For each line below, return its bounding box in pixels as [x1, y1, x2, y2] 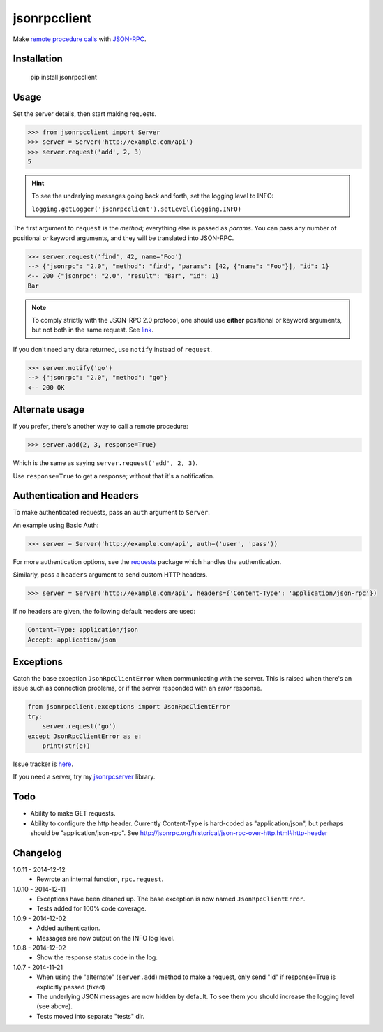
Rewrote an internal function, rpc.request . [36, 875, 164, 883]
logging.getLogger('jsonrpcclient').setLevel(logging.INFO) [31, 205, 242, 213]
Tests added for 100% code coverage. [36, 904, 147, 913]
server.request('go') [42, 723, 117, 730]
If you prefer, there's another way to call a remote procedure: [13, 422, 188, 431]
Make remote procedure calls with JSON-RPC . [13, 35, 147, 43]
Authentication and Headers [13, 489, 139, 502]
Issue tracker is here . [13, 760, 73, 768]
